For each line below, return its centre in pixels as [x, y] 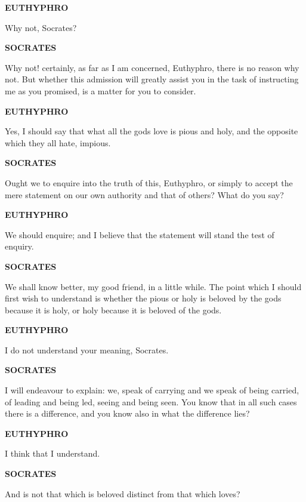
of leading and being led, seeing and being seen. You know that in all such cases [151, 401]
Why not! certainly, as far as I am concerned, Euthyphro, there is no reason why [152, 67]
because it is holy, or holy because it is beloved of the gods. [113, 309]
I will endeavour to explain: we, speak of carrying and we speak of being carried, [152, 390]
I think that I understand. [52, 453]
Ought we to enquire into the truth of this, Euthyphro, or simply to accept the [149, 182]
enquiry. [19, 246]
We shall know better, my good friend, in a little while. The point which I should [153, 286]
